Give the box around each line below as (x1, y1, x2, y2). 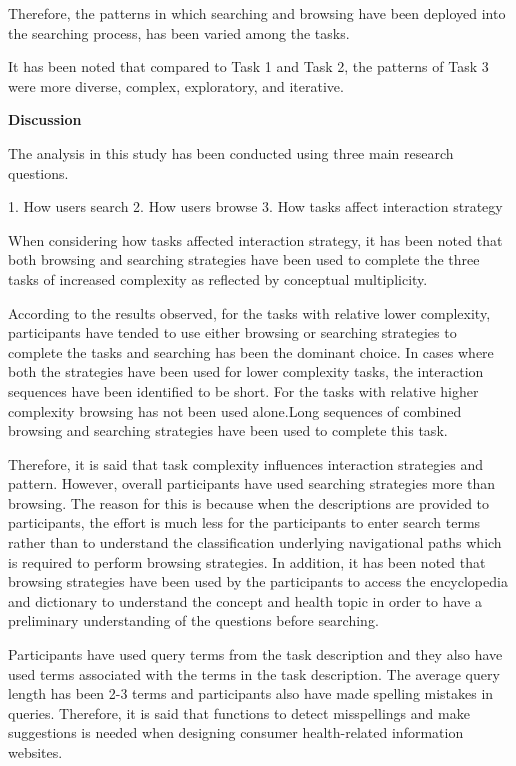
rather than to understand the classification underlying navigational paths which (8, 532, 502, 553)
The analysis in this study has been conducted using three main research (8, 142, 454, 163)
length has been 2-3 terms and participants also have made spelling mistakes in (8, 683, 494, 704)
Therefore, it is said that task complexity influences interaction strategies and (8, 453, 484, 474)
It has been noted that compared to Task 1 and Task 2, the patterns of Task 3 (8, 56, 489, 77)
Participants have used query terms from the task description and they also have (8, 644, 503, 665)
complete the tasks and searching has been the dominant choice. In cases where (8, 341, 494, 362)
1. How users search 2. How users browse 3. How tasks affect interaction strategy (8, 196, 503, 217)
